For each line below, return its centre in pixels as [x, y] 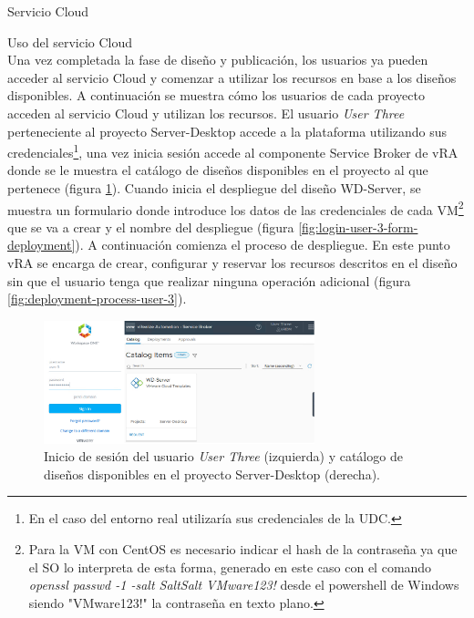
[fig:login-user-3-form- [358, 227]
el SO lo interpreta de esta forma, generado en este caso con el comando [230, 566]
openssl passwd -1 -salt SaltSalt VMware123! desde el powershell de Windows [244, 585]
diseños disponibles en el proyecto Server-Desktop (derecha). [212, 474]
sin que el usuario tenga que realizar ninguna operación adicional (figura [209, 280]
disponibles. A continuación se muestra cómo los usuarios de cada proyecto [216, 95]
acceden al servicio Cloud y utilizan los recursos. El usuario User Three [206, 113]
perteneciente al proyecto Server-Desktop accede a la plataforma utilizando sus [227, 131]
